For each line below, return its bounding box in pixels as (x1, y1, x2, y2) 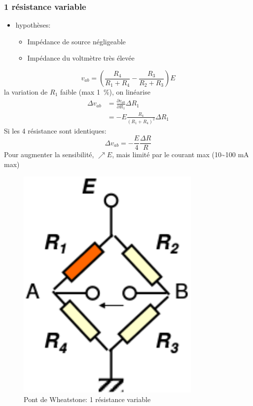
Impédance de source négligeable (27, 36, 126, 46)
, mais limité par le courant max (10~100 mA (112, 149, 249, 160)
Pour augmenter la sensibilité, (4, 149, 94, 160)
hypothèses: (15, 20, 51, 30)
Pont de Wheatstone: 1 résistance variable (24, 394, 151, 405)
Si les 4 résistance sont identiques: (4, 125, 107, 135)
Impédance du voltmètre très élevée (27, 53, 135, 63)
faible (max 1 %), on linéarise (60, 87, 150, 97)
